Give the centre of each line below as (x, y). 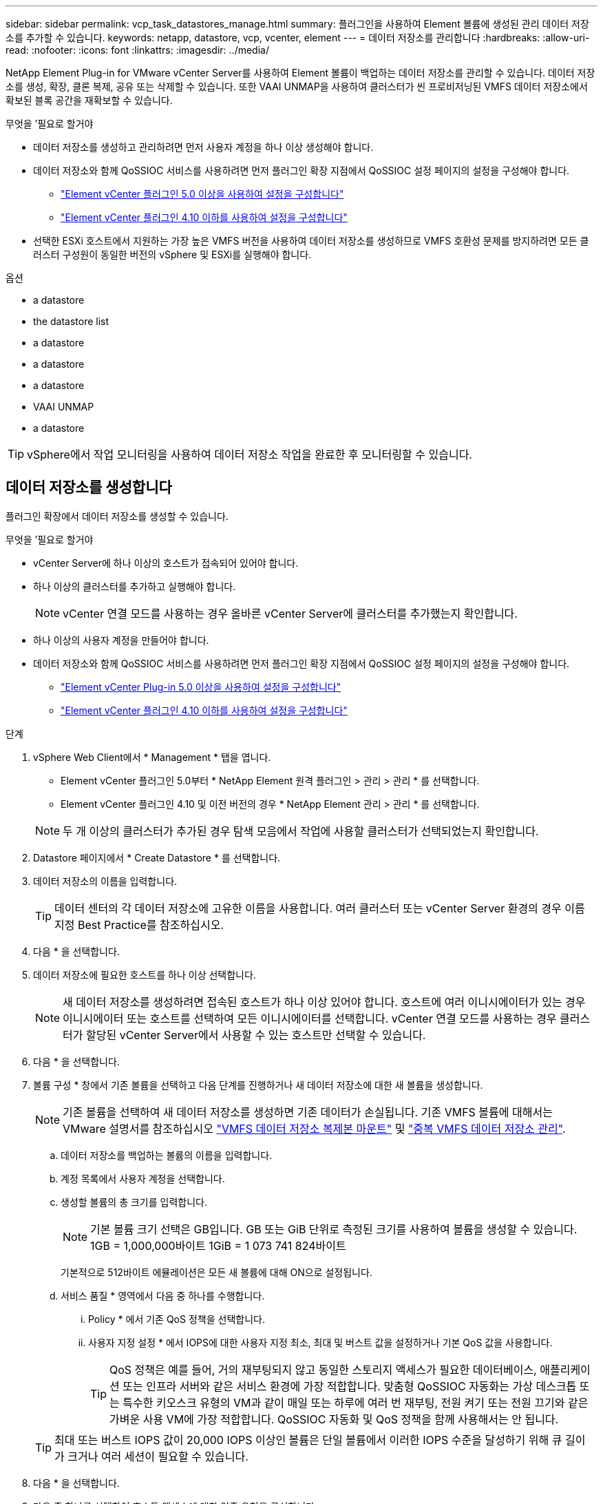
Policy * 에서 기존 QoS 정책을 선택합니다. (177, 1319)
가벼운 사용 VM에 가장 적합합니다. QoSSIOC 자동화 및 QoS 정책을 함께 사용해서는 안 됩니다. (334, 1419)
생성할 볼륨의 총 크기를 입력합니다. (134, 1202)
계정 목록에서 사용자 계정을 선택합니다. (143, 1178)
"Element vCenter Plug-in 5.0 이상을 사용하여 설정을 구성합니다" (201, 687)
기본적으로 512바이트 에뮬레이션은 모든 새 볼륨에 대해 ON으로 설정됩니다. (216, 1272)
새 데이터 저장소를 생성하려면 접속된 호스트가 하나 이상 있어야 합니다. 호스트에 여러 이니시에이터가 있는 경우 (324, 1002)
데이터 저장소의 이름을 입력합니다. (105, 881)
